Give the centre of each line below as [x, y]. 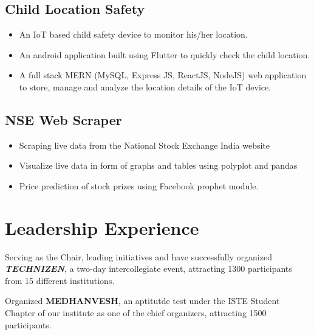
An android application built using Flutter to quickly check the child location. [165, 54]
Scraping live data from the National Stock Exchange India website [144, 145]
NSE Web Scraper [63, 119]
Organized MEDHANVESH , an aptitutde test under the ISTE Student [142, 301]
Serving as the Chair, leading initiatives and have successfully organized [138, 256]
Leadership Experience [102, 227]
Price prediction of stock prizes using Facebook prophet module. [139, 185]
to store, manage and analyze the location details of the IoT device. [145, 86]
